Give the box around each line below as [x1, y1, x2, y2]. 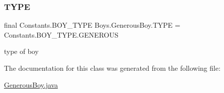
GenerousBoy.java [4, 79, 58, 90]
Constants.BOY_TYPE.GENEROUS [4, 29, 118, 40]
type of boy [4, 46, 39, 56]
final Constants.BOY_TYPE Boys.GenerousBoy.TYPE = [4, 20, 181, 30]
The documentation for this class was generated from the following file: [4, 63, 221, 73]
